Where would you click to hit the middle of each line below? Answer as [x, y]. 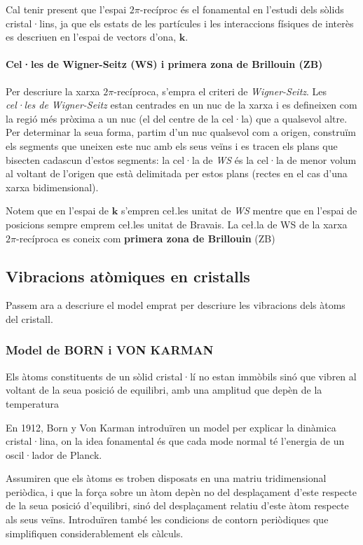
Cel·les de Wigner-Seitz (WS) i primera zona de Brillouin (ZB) [164, 64]
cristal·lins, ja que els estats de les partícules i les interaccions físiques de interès [180, 23]
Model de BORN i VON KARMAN [110, 350]
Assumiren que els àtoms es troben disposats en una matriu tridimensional [166, 478]
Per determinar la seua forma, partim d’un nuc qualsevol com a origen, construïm [181, 132]
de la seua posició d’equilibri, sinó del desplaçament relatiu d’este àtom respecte [177, 505]
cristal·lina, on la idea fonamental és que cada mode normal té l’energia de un [175, 441]
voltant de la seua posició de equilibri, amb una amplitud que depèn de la [164, 390]
